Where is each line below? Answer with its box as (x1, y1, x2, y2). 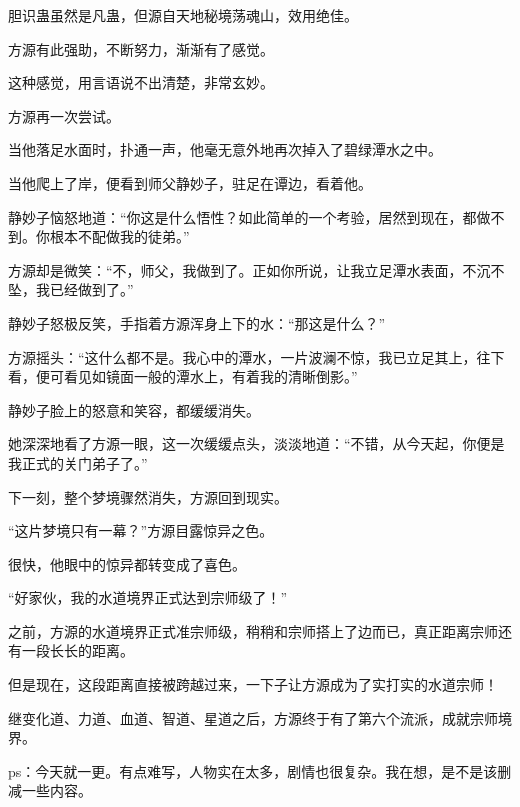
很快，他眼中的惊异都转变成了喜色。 (8, 553, 246, 574)
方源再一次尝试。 (8, 105, 120, 126)
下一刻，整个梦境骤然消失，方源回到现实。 (8, 486, 288, 507)
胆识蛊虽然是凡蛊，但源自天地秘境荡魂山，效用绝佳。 (8, 5, 358, 25)
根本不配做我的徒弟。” (49, 226, 190, 247)
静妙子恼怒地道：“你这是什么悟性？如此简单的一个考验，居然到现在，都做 (8, 206, 491, 227)
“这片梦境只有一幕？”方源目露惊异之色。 (8, 520, 274, 541)
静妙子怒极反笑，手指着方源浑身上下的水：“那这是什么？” (8, 312, 386, 333)
